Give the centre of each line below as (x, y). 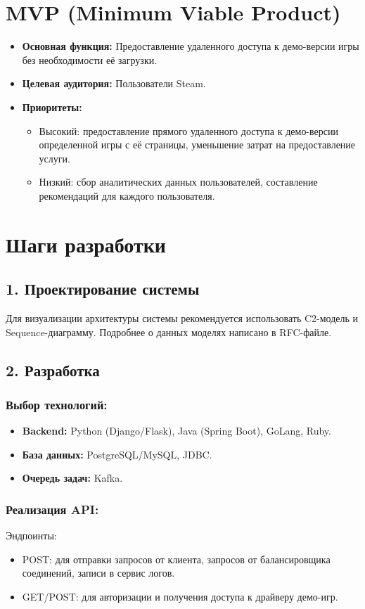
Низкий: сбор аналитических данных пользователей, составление (178, 182)
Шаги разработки (86, 244)
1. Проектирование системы (103, 289)
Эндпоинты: (31, 536)
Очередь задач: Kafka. (72, 478)
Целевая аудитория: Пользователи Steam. (114, 83)
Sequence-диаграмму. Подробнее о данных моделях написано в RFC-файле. (169, 332)
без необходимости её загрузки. (90, 59)
